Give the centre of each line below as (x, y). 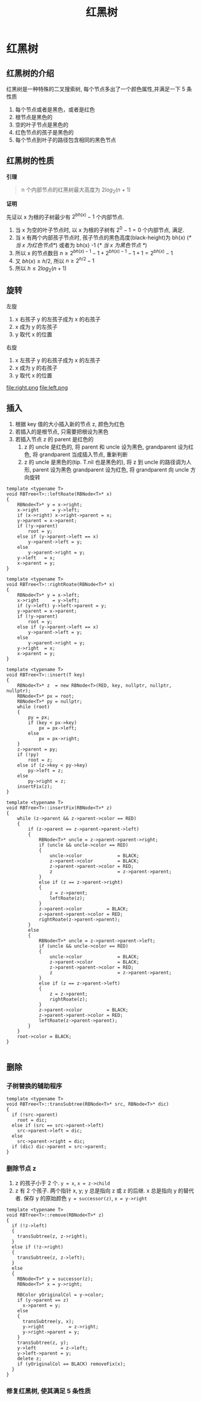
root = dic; (32, 1120)
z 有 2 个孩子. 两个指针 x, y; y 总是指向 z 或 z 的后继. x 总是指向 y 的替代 (104, 1190)
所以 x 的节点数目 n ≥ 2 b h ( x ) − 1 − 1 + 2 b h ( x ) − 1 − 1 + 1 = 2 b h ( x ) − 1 (94, 252)
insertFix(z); (35, 787)
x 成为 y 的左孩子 (36, 326)
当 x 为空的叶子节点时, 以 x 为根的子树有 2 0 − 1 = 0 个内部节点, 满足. (100, 229)
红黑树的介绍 (30, 73)
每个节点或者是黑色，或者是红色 (55, 109)
